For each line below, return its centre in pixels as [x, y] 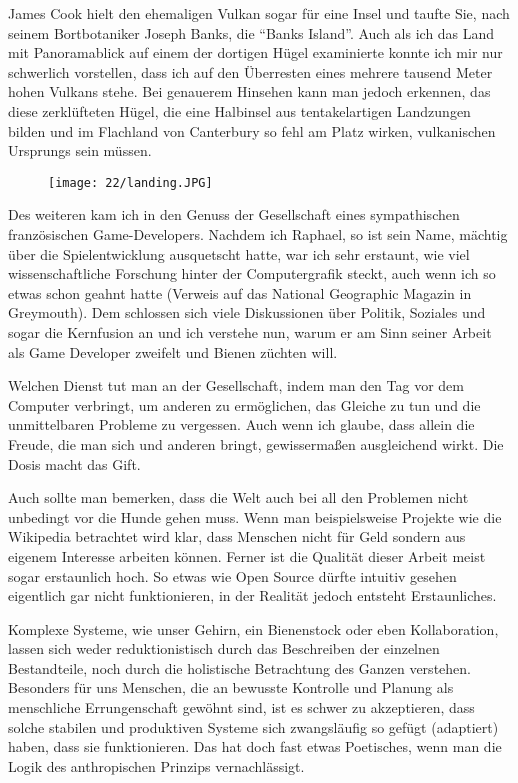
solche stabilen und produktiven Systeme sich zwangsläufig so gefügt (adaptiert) [253, 726]
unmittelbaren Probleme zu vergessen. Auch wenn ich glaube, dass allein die [241, 424]
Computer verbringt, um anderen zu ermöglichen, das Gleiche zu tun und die [244, 404]
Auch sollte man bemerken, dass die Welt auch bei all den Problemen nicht [238, 497]
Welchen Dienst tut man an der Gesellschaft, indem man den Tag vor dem [236, 385]
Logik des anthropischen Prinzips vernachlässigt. [156, 765]
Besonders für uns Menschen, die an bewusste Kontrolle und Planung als [231, 687]
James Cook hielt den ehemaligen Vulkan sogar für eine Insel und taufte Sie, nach [259, 13]
